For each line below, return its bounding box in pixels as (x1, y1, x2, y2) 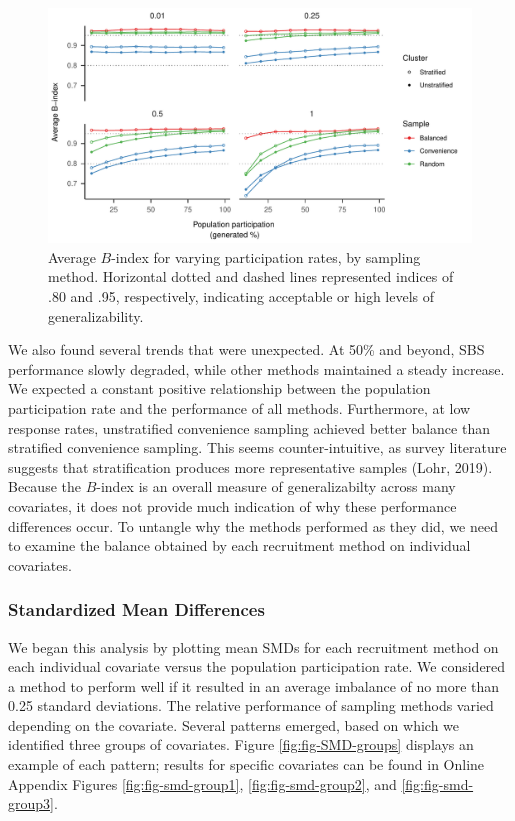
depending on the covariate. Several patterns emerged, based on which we (8, 714, 460, 735)
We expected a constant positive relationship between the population (8, 378, 431, 399)
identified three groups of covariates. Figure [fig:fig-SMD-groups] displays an (8, 734, 474, 755)
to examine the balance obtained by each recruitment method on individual (8, 535, 471, 556)
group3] (8, 793, 54, 814)
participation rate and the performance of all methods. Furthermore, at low (8, 397, 471, 418)
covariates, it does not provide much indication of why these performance (8, 495, 457, 516)
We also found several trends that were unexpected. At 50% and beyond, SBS (8, 339, 485, 360)
